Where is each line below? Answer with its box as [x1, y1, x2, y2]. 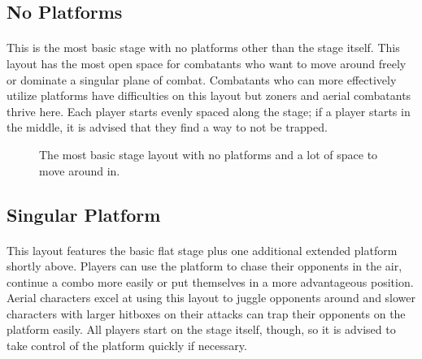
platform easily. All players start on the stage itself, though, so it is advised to [7, 321, 396, 338]
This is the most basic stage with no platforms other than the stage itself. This [7, 39, 400, 56]
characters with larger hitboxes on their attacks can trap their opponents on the [7, 305, 406, 322]
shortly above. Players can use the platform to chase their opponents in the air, [7, 257, 402, 275]
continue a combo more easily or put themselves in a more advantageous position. [7, 273, 414, 290]
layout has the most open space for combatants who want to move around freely [7, 54, 407, 71]
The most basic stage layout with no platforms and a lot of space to [39, 145, 378, 162]
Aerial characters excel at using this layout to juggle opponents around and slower [7, 289, 416, 306]
